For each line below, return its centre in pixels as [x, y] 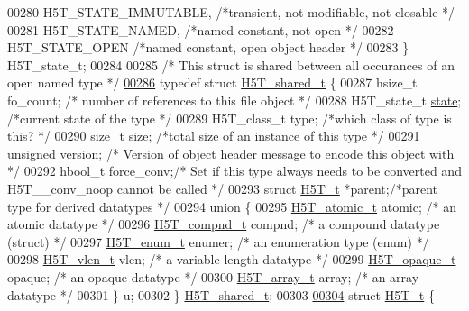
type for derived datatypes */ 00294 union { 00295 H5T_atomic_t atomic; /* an [232, 206]
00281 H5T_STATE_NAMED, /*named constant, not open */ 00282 [201, 29]
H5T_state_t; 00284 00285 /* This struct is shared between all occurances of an [231, 64]
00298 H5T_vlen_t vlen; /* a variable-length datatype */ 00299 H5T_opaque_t [232, 259]
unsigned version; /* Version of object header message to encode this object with [231, 153]
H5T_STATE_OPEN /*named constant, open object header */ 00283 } [208, 47]
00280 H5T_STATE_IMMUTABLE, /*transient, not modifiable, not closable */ [231, 12]
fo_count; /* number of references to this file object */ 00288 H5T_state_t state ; [234, 100]
